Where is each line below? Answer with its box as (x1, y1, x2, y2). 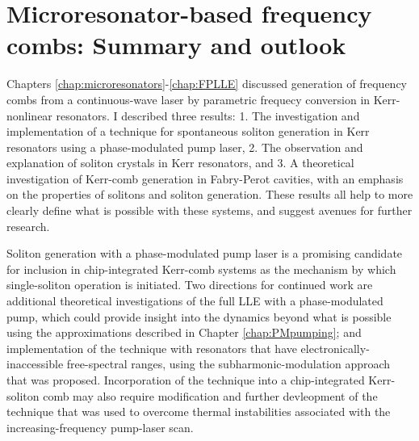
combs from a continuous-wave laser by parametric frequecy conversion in (6, 90, 371, 107)
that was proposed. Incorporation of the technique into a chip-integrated (6, 372, 365, 388)
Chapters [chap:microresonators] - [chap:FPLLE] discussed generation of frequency (6, 75, 408, 92)
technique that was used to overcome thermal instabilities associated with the (6, 403, 391, 420)
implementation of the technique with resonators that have (6, 339, 297, 356)
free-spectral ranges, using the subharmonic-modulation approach (66, 355, 391, 372)
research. (6, 217, 50, 234)
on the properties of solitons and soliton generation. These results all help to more (6, 186, 413, 203)
